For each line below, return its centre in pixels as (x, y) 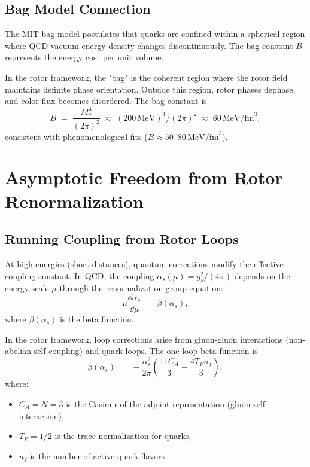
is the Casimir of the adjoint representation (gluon (158, 404)
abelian (18, 351)
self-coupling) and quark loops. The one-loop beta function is (146, 351)
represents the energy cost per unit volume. (84, 57)
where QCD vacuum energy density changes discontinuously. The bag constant (149, 45)
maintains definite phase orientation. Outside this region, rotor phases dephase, (150, 89)
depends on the (262, 275)
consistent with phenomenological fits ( (76, 136)
